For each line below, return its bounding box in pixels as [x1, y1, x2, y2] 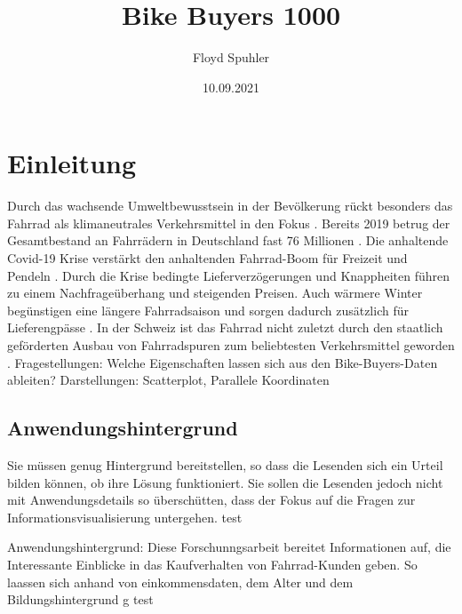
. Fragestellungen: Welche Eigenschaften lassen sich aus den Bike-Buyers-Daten [7, 353, 438, 371]
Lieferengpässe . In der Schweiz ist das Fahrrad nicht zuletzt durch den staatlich [7, 318, 443, 337]
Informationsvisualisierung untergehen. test [7, 507, 243, 526]
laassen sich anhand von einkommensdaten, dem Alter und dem [7, 572, 354, 591]
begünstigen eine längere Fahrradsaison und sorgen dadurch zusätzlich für [7, 300, 409, 319]
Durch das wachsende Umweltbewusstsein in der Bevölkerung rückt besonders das [7, 196, 453, 215]
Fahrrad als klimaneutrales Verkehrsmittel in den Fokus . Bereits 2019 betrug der [7, 213, 450, 232]
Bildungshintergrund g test [7, 590, 154, 609]
